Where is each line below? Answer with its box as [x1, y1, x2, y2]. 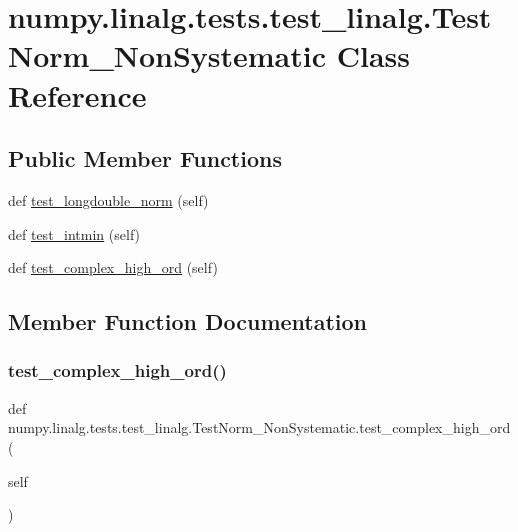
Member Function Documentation [8, 306, 368, 337]
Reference [8, 74, 147, 115]
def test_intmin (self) [8, 223, 141, 244]
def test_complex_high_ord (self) [8, 257, 218, 278]
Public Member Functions [8, 143, 282, 174]
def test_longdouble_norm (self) [8, 189, 209, 210]
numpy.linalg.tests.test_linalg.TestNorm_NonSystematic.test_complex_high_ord [8, 417, 511, 438]
